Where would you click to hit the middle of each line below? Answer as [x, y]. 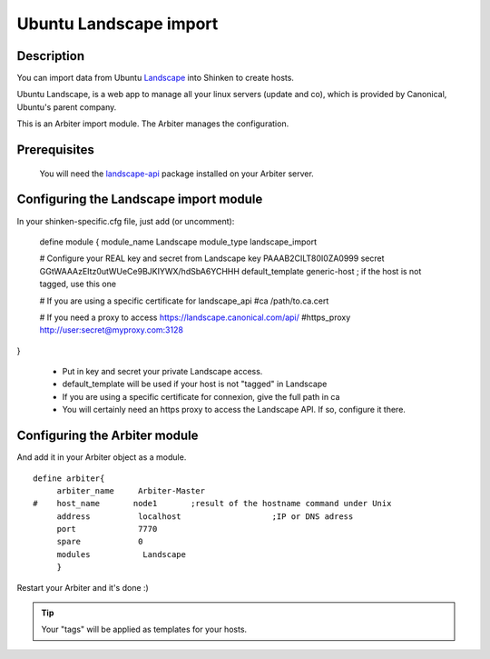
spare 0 [100, 542]
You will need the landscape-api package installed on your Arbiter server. [177, 174]
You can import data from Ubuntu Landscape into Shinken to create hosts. [156, 78]
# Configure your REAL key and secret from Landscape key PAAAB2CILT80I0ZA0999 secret [212, 258]
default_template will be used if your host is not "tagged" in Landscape [195, 384]
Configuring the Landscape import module [140, 200]
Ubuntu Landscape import [118, 24]
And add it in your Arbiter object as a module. [102, 457]
